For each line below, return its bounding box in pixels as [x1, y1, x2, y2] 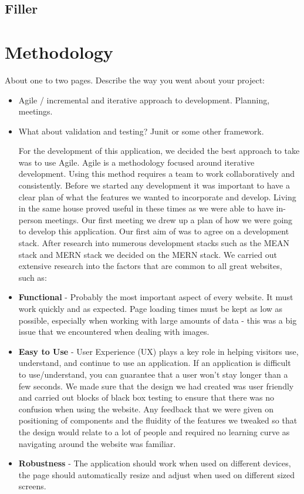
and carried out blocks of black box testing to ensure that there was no [18, 391, 275, 404]
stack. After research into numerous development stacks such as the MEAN [18, 237, 290, 249]
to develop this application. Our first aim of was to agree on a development [18, 225, 289, 237]
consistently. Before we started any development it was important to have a [18, 179, 290, 191]
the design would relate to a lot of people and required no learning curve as [18, 425, 290, 438]
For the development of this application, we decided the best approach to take [18, 144, 300, 157]
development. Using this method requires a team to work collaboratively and [18, 167, 295, 180]
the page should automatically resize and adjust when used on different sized [18, 468, 295, 480]
